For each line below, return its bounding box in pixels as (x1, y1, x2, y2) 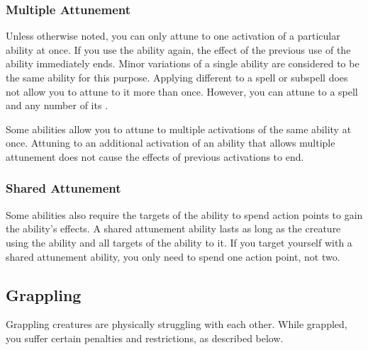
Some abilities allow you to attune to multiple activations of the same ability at (6, 121, 352, 136)
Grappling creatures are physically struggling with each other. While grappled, (6, 317, 347, 332)
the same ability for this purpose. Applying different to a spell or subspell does (6, 70, 348, 84)
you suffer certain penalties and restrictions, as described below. (6, 330, 284, 345)
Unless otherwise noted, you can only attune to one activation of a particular (6, 28, 340, 43)
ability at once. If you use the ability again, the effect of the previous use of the (6, 42, 351, 57)
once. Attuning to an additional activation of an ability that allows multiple (6, 135, 335, 150)
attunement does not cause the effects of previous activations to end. (6, 149, 304, 164)
